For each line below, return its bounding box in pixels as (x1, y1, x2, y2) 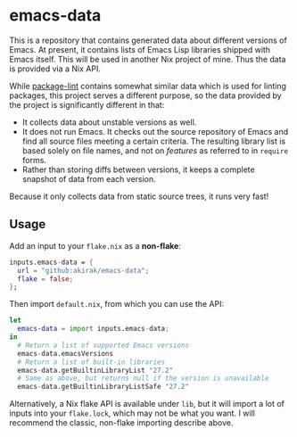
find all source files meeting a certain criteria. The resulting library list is (21, 136, 286, 146)
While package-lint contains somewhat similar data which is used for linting (9, 80, 287, 91)
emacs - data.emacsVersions (17, 349, 114, 358)
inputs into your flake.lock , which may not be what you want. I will (9, 408, 256, 419)
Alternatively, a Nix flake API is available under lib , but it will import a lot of (9, 399, 285, 409)
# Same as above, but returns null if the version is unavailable (17, 374, 269, 383)
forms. (21, 154, 47, 165)
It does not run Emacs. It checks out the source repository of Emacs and (21, 126, 289, 136)
